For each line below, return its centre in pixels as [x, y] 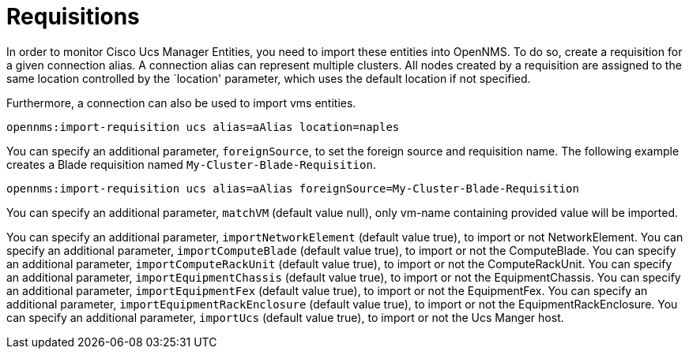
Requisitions [73, 17]
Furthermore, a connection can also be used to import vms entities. [181, 103]
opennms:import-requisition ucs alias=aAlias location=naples [203, 127]
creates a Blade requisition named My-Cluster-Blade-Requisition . [191, 164]
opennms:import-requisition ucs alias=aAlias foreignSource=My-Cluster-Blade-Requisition [293, 188]
